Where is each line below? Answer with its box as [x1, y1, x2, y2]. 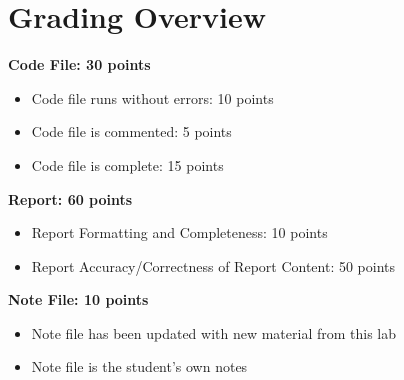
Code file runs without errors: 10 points [31, 87, 274, 108]
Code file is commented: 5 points [31, 121, 232, 142]
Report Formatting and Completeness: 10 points [31, 222, 328, 243]
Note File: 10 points [8, 289, 149, 310]
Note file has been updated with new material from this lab [31, 322, 397, 343]
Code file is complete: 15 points [31, 154, 224, 175]
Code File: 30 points [8, 54, 151, 75]
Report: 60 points [8, 188, 133, 209]
